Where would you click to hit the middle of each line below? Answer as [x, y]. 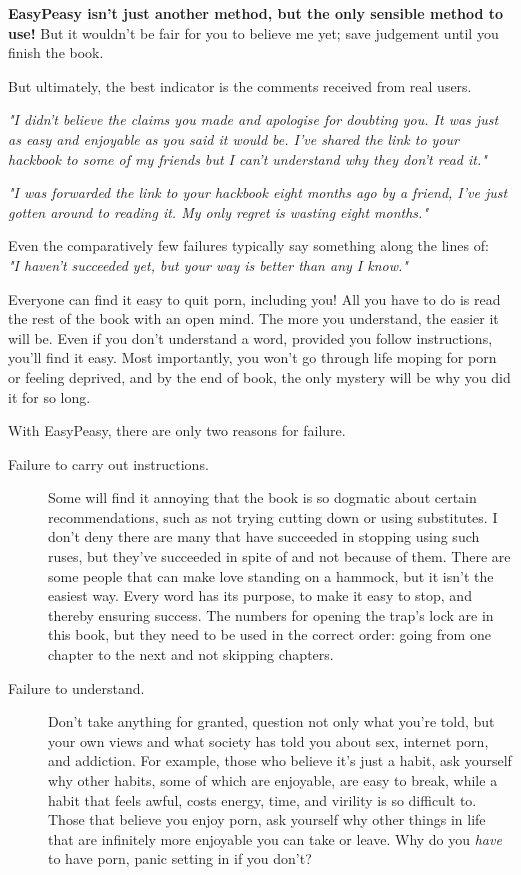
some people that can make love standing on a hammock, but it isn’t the [271, 575]
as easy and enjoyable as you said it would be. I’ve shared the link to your [233, 138]
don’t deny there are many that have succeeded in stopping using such [264, 536]
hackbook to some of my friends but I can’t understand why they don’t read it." [247, 158]
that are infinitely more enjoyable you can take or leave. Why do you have [275, 838]
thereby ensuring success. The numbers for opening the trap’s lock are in [271, 614]
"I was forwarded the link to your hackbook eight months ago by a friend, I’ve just [258, 192]
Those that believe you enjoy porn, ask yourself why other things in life [267, 819]
